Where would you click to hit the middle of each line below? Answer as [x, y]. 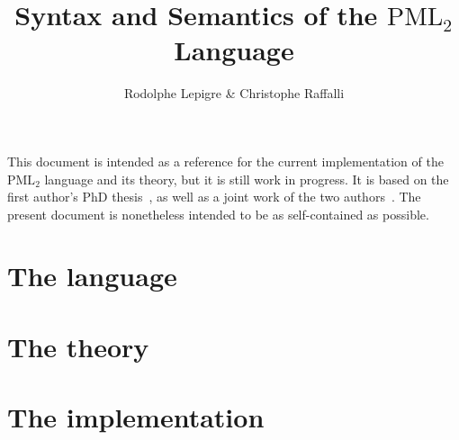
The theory [78, 346]
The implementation [136, 417]
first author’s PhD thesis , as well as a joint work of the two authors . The [214, 197]
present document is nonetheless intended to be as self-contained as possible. [218, 214]
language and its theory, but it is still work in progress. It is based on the [247, 179]
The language [92, 276]
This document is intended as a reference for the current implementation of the [225, 161]
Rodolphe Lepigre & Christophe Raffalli [234, 93]
